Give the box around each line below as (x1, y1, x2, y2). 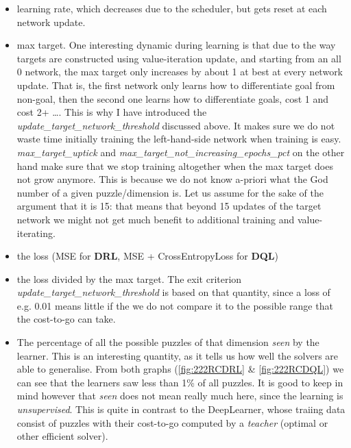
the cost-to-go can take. (16, 312, 116, 326)
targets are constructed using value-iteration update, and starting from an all (16, 51, 341, 65)
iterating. (16, 225, 56, 240)
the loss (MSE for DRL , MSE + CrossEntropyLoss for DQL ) (16, 249, 278, 263)
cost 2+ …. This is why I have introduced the (16, 105, 207, 119)
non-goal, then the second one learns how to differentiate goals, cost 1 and (16, 91, 328, 105)
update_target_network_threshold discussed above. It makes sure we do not (16, 118, 335, 132)
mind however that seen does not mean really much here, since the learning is (16, 388, 343, 403)
